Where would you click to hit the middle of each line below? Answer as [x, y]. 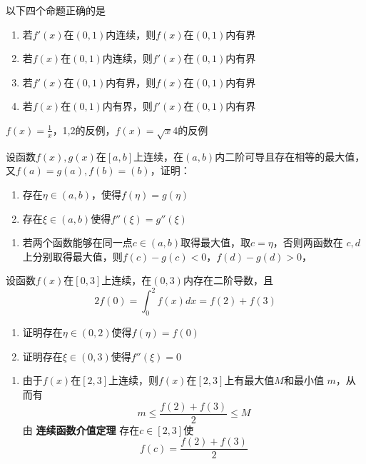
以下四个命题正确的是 [56, 10]
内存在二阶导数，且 [228, 280]
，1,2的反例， [84, 130]
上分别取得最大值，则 [72, 256]
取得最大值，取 [216, 242]
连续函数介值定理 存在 [88, 429]
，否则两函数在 [308, 242]
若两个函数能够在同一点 [77, 242]
